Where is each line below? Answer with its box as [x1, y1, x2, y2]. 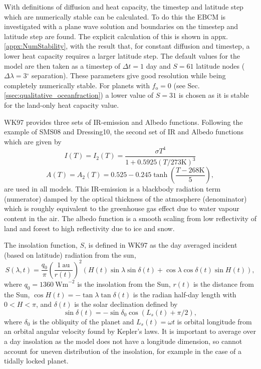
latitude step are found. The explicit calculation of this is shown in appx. [4, 31, 228, 41]
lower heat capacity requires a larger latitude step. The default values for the [4, 50, 240, 61]
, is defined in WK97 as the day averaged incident [84, 240, 237, 250]
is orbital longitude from [177, 316, 252, 326]
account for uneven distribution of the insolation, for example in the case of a [4, 345, 242, 356]
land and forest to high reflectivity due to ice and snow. [4, 223, 175, 233]
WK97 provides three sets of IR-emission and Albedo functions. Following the [4, 116, 243, 127]
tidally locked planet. [4, 355, 69, 366]
